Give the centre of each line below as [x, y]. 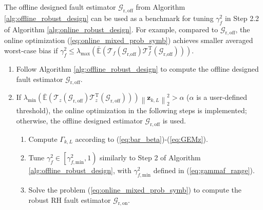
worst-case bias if [31, 50]
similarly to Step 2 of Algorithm [150, 157]
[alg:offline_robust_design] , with [80, 170]
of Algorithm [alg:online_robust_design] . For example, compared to [111, 29]
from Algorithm [161, 7]
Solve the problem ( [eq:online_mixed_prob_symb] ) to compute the [135, 190]
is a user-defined [222, 97]
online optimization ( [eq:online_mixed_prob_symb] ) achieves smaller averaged [129, 40]
